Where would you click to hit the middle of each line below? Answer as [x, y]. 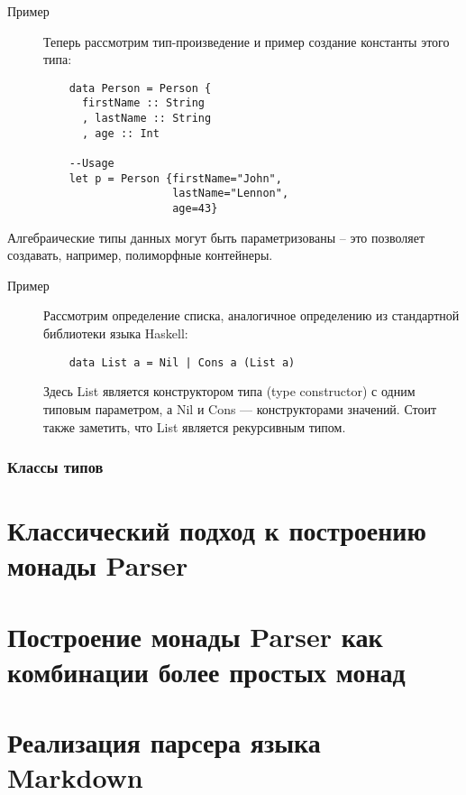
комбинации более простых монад [206, 671]
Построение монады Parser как [195, 636]
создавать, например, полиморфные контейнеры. [140, 255]
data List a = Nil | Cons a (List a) [182, 362]
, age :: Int [120, 133]
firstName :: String [143, 103]
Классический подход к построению [217, 530]
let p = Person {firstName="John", [175, 178]
